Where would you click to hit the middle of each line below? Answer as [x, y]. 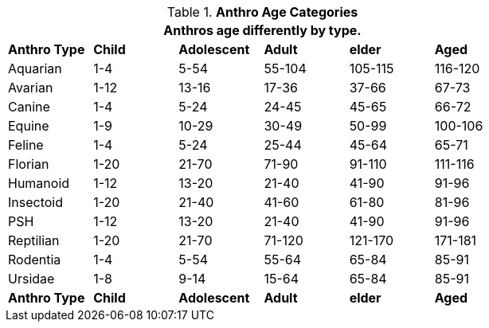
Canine [29, 107]
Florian [29, 164]
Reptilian [34, 240]
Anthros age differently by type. [262, 30]
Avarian [31, 88]
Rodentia [35, 260]
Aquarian [35, 68]
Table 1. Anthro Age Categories [262, 12]
